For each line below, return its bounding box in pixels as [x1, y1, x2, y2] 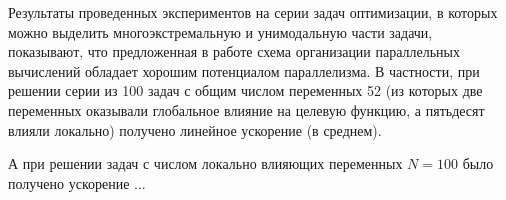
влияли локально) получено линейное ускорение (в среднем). [8, 119, 382, 140]
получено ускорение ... [8, 172, 146, 193]
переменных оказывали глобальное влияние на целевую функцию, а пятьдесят [8, 99, 485, 120]
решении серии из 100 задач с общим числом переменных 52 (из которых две [8, 80, 483, 101]
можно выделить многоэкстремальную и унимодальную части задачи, [8, 21, 433, 42]
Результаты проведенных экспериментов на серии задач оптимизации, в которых [8, 2, 498, 22]
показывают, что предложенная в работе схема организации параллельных [8, 41, 461, 62]
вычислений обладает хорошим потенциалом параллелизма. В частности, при [8, 60, 480, 81]
